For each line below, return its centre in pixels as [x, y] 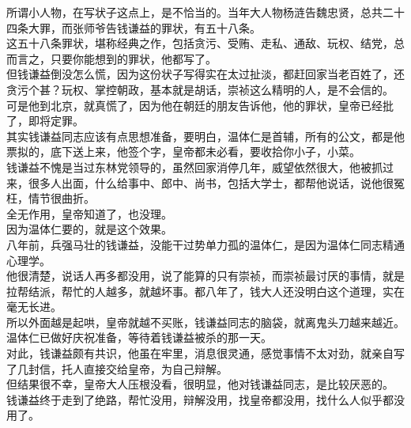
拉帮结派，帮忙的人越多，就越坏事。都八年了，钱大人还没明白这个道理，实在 [205, 291]
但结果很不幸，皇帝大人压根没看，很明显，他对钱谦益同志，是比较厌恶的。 [200, 384]
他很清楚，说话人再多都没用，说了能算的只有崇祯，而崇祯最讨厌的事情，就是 [205, 276]
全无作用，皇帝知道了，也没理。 [89, 213]
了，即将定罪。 [45, 121]
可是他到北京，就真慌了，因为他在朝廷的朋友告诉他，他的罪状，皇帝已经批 [200, 105]
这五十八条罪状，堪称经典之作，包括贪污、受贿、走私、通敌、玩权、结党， [200, 43]
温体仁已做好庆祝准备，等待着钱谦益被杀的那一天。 [139, 337]
